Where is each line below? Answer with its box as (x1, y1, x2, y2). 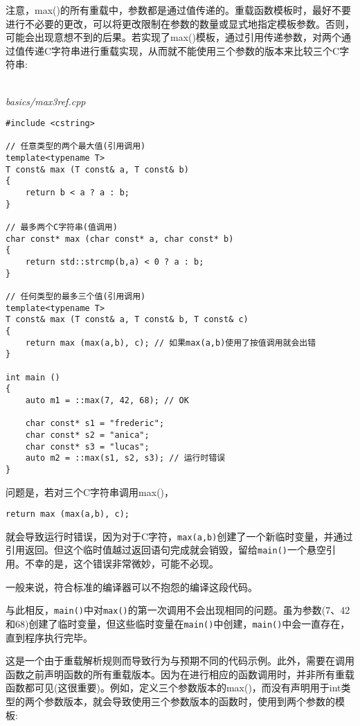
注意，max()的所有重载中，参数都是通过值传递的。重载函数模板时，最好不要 (6, 3, 351, 17)
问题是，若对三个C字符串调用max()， (6, 484, 174, 499)
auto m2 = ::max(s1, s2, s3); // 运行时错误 (25, 453, 226, 463)
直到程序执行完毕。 (6, 630, 93, 644)
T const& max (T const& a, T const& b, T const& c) (6, 315, 249, 325)
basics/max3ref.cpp (6, 94, 86, 108)
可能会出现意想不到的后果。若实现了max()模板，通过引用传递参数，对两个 (6, 30, 341, 44)
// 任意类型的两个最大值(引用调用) (6, 141, 146, 152)
